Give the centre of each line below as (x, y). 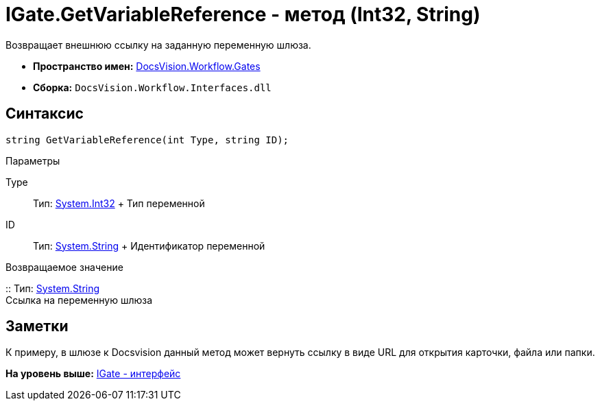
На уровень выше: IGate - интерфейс (93, 374)
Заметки (37, 326)
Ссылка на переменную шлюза (79, 300)
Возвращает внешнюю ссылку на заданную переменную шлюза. (158, 45)
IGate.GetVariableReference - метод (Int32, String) (243, 14)
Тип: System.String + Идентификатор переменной (149, 246)
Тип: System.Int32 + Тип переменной (119, 203)
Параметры (33, 160)
